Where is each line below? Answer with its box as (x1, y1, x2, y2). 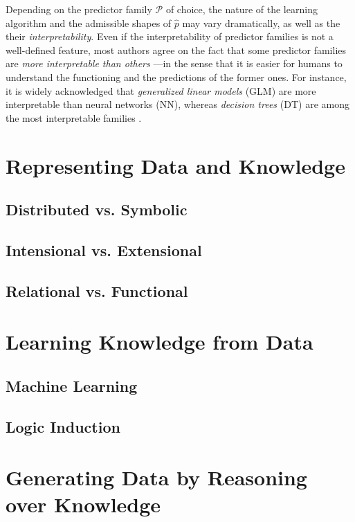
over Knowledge (6, 490, 161, 519)
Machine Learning (6, 375, 138, 396)
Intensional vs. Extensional (6, 239, 202, 260)
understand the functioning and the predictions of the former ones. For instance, (6, 69, 347, 84)
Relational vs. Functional (6, 280, 188, 301)
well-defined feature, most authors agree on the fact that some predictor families (6, 42, 347, 57)
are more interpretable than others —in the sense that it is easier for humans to (6, 56, 343, 71)
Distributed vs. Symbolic (6, 199, 188, 220)
